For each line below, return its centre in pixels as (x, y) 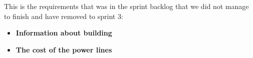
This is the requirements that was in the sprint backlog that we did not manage (126, 6)
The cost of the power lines (64, 49)
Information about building (64, 33)
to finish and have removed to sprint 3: (64, 16)
